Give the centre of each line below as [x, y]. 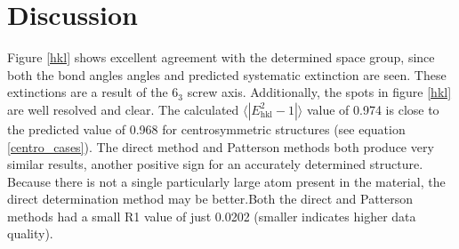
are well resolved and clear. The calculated [123, 109]
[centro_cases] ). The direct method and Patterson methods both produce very [221, 146]
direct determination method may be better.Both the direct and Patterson [210, 199]
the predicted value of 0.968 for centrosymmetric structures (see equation [206, 129]
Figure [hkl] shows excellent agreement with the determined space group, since [221, 57]
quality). [30, 233]
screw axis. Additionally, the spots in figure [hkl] [319, 92]
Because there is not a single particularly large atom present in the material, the [226, 181]
